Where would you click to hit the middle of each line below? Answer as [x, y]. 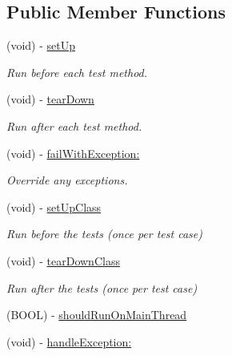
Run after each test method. [74, 125]
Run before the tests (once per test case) [104, 234]
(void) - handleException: [69, 341]
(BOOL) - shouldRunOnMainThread [97, 315]
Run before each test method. [77, 72]
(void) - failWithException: [73, 153]
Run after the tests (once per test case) [102, 287]
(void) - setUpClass [54, 206]
